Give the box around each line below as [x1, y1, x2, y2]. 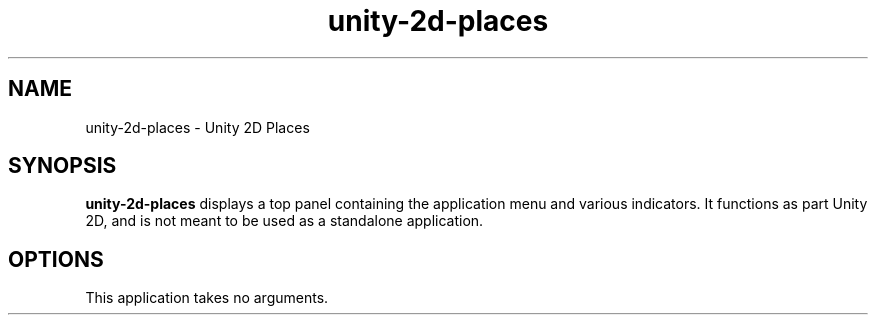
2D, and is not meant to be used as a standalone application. [85, 212, 484, 230]
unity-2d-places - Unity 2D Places [85, 118, 310, 136]
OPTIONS [8, 246, 104, 272]
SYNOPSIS [8, 153, 117, 179]
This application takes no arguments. [85, 289, 329, 307]
